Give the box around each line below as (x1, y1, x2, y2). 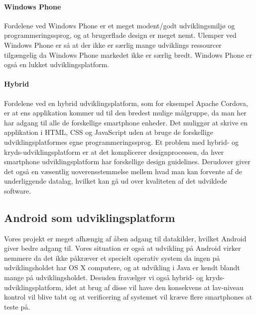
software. (4, 185, 31, 196)
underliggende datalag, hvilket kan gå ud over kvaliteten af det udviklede (4, 176, 227, 186)
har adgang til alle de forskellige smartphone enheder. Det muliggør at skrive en (4, 117, 248, 127)
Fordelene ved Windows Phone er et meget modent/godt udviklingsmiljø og (4, 20, 235, 30)
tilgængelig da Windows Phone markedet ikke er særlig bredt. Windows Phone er (4, 49, 253, 60)
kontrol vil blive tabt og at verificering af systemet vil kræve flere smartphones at (4, 292, 253, 302)
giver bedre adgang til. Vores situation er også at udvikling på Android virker (4, 243, 241, 253)
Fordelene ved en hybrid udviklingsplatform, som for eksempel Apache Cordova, (4, 98, 248, 108)
